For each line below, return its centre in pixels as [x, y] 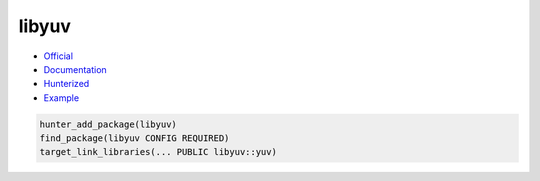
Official [58, 56]
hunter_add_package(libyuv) [108, 124]
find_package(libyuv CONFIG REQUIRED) [134, 138]
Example [61, 97]
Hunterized [66, 84]
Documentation [75, 69]
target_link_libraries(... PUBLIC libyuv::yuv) [158, 152]
